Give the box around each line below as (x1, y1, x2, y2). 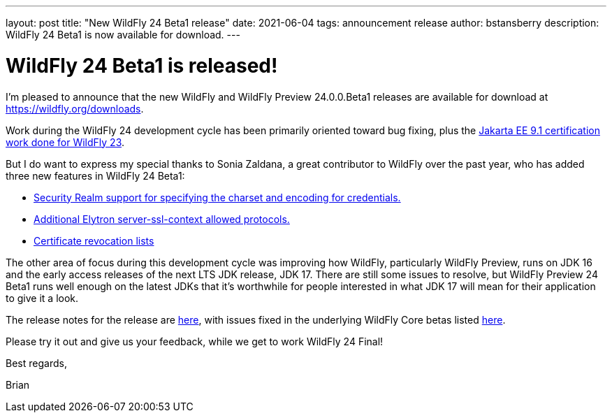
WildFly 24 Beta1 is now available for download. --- (6, 29, 240, 41)
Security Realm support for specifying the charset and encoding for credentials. (34, 191, 401, 203)
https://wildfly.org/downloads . (6, 102, 144, 115)
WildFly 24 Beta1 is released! (6, 53, 278, 78)
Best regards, (6, 356, 67, 369)
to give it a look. (6, 291, 79, 304)
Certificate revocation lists (34, 234, 154, 247)
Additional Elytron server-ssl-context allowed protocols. (34, 212, 290, 225)
